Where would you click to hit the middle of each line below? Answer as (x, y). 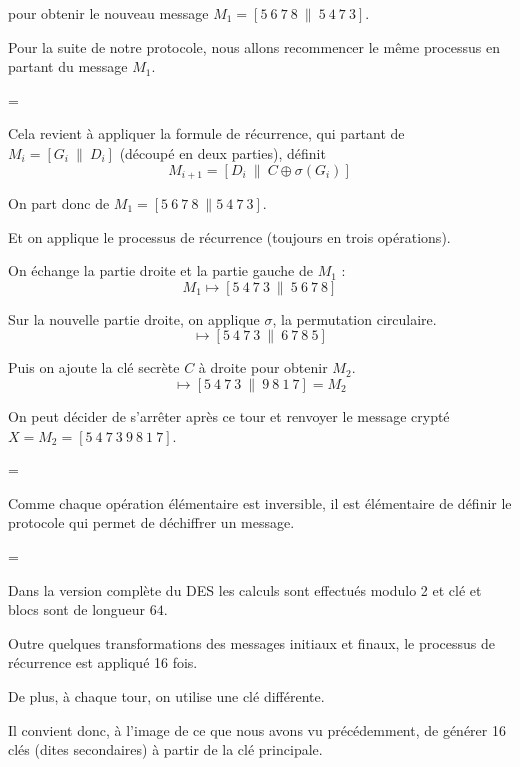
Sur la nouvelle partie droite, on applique (134, 318)
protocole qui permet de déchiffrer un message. (151, 522)
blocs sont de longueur (77, 609)
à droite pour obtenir (263, 367)
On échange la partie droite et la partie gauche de (160, 270)
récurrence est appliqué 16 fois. (103, 662)
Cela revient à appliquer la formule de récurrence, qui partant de (206, 133)
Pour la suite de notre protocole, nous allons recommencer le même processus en (254, 46)
